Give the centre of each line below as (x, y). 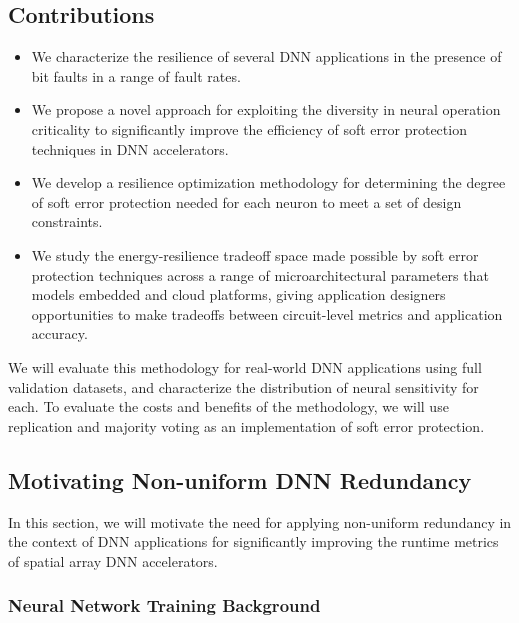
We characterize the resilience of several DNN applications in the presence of (266, 56)
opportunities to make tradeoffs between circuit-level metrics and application (267, 313)
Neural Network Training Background (164, 605)
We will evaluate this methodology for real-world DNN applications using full (245, 366)
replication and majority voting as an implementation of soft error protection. (246, 425)
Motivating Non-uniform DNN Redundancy (240, 479)
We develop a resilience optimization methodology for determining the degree (268, 182)
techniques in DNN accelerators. (130, 148)
